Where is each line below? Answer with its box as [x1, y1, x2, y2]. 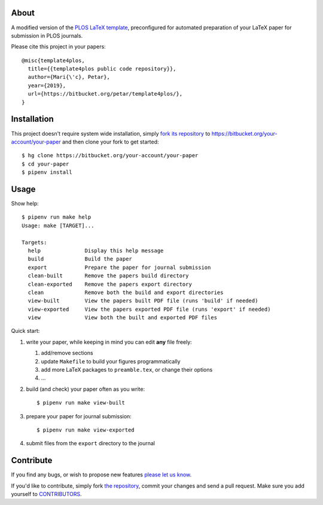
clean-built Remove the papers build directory [28, 273, 189, 279]
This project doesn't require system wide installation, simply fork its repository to [11, 130, 211, 137]
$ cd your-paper [22, 160, 69, 167]
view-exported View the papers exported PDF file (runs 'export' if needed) [28, 305, 271, 313]
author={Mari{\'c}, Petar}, [28, 74, 111, 81]
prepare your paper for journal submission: [26, 412, 132, 420]
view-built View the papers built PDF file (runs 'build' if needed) [28, 298, 258, 304]
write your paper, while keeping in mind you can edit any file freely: [26, 338, 193, 345]
